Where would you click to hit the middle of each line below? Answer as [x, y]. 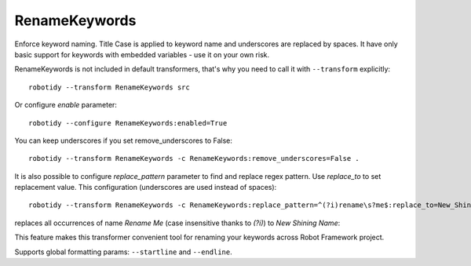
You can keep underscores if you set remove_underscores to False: [124, 140]
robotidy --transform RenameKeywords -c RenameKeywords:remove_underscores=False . [194, 159]
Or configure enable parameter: [66, 105]
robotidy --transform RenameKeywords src [109, 87]
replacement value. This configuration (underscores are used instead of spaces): [146, 188]
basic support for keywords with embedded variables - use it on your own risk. [142, 54]
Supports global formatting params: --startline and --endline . [123, 252]
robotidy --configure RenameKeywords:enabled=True [128, 123]
